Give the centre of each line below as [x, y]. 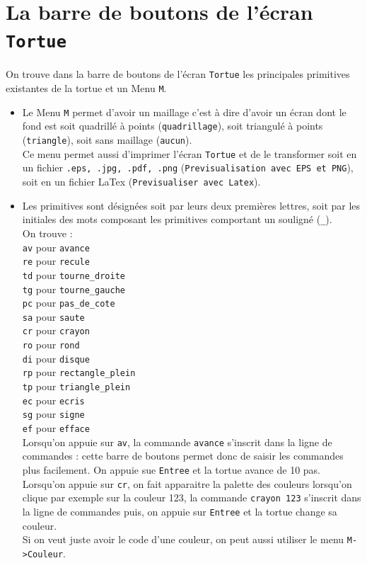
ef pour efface [56, 428]
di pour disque [56, 358]
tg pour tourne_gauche [74, 289]
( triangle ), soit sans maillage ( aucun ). [107, 140]
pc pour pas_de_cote [69, 303]
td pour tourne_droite [74, 274]
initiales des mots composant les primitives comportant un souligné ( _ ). [177, 219]
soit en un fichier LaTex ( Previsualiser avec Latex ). [141, 182]
